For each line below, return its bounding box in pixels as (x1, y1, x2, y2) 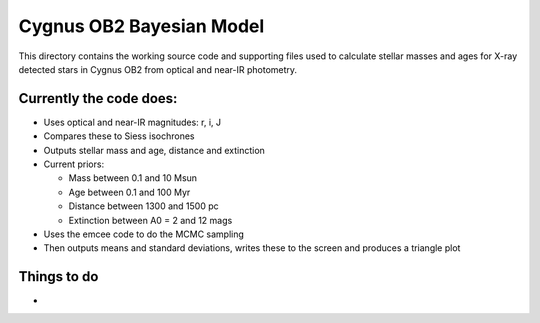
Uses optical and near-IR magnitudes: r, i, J (43, 116, 222, 128)
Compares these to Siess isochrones (43, 130, 195, 142)
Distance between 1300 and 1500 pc (68, 200, 219, 212)
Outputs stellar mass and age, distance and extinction (43, 144, 265, 156)
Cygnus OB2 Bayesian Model (18, 15, 265, 37)
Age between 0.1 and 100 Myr (68, 186, 191, 198)
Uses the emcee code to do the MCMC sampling (43, 228, 245, 240)
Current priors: (43, 158, 105, 170)
